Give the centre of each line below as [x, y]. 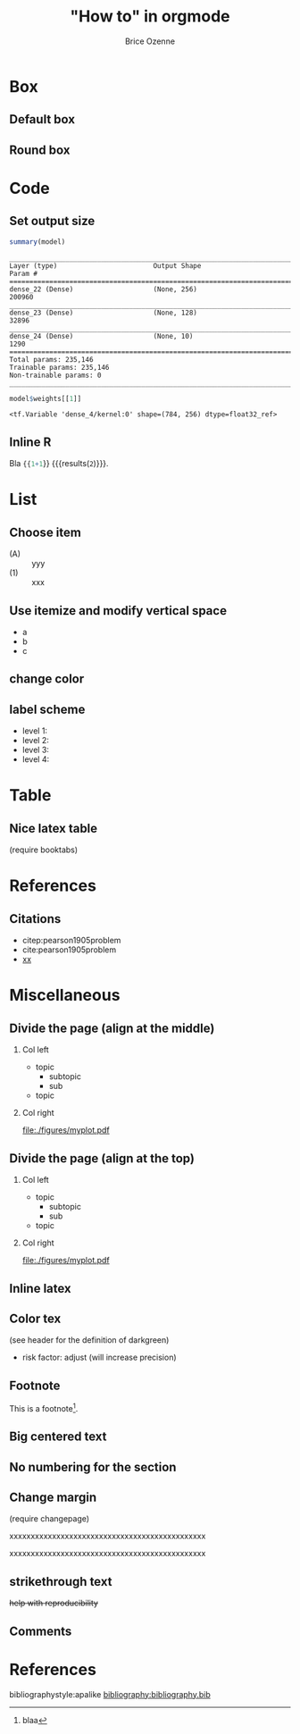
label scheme [47, 709]
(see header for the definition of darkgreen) [89, 1340]
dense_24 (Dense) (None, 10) [101, 336]
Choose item [46, 532]
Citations [35, 919]
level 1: [34, 731]
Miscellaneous [65, 996]
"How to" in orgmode [150, 17]
